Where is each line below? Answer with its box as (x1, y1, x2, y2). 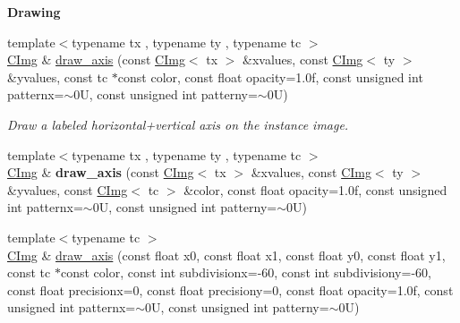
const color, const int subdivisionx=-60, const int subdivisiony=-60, (60, 263, 431, 282)
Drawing (7, 3, 61, 21)
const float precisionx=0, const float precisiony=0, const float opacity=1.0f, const (7, 280, 454, 299)
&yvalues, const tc (7, 67, 108, 86)
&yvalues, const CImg (7, 180, 128, 199)
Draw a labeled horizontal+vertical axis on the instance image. (7, 115, 349, 133)
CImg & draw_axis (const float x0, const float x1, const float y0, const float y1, (7, 245, 446, 264)
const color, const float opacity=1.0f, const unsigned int (117, 67, 423, 86)
